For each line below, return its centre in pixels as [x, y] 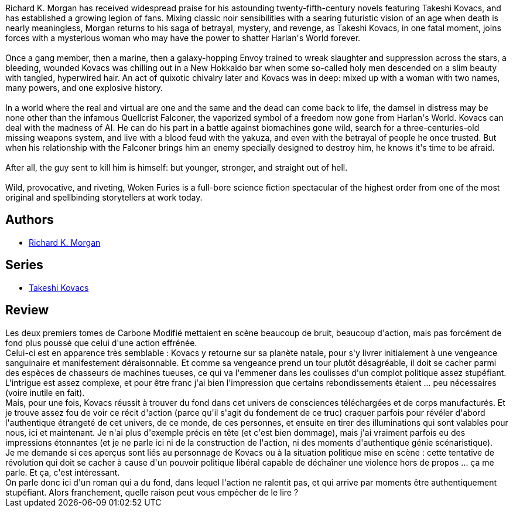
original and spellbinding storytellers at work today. [104, 197]
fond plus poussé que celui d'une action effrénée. [101, 343]
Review [27, 310]
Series [24, 265]
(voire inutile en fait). [45, 392]
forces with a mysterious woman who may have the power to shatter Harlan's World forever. [183, 38]
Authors [30, 220]
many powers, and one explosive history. [84, 88]
